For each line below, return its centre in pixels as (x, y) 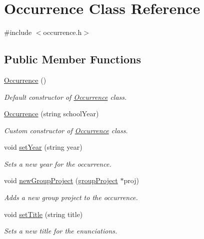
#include (18, 32)
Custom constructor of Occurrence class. (66, 130)
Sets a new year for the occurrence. (58, 163)
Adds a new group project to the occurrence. (71, 197)
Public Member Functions (72, 59)
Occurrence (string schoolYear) (51, 114)
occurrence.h (62, 32)
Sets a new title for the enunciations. (61, 231)
